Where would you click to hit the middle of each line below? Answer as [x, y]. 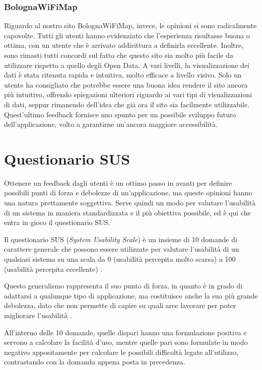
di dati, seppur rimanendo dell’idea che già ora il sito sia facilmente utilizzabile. [127, 104]
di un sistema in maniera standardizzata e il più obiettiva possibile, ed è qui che [127, 212]
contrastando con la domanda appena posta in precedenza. [95, 362]
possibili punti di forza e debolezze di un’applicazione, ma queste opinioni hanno [128, 193]
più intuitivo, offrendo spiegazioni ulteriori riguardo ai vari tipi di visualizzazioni [128, 94]
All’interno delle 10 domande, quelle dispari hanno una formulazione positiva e [125, 332]
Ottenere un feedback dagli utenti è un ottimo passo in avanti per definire [118, 182]
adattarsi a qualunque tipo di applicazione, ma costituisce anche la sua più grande [131, 295]
